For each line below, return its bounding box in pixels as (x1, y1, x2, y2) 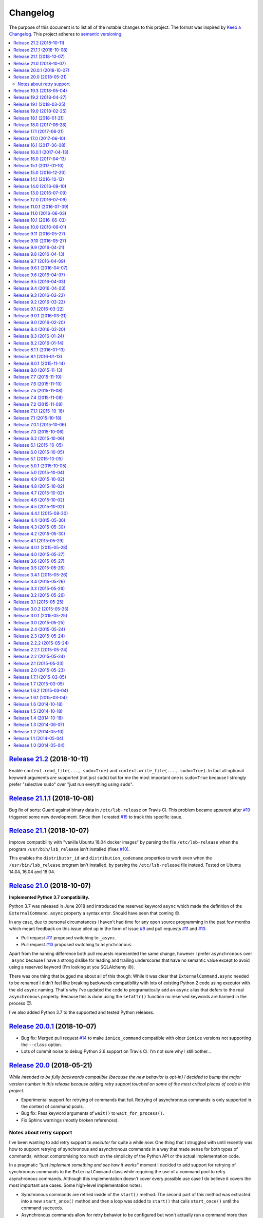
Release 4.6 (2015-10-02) (13, 497, 65, 503)
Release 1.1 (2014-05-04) (13, 736, 64, 742)
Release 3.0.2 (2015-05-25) (13, 606, 69, 611)
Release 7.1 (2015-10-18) (13, 415, 62, 421)
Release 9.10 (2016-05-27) (13, 238, 67, 244)
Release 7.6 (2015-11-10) (13, 381, 62, 387)
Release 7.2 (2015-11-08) (13, 401, 63, 407)
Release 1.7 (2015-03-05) (13, 681, 64, 687)
